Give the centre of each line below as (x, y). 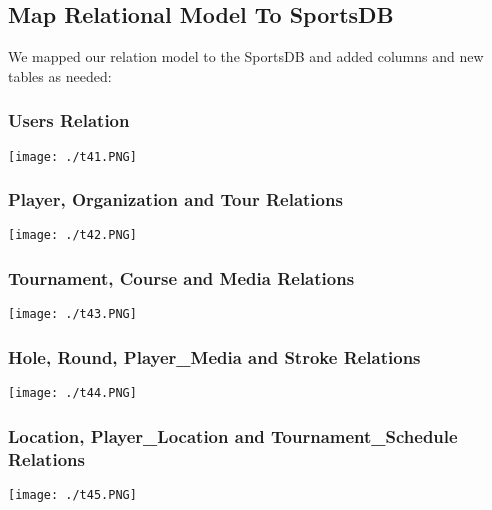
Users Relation (69, 120)
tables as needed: (60, 75)
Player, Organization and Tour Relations (175, 199)
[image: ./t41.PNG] (72, 156)
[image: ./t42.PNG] (72, 235)
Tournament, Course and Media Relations (181, 278)
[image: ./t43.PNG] (72, 314)
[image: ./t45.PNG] (72, 495)
